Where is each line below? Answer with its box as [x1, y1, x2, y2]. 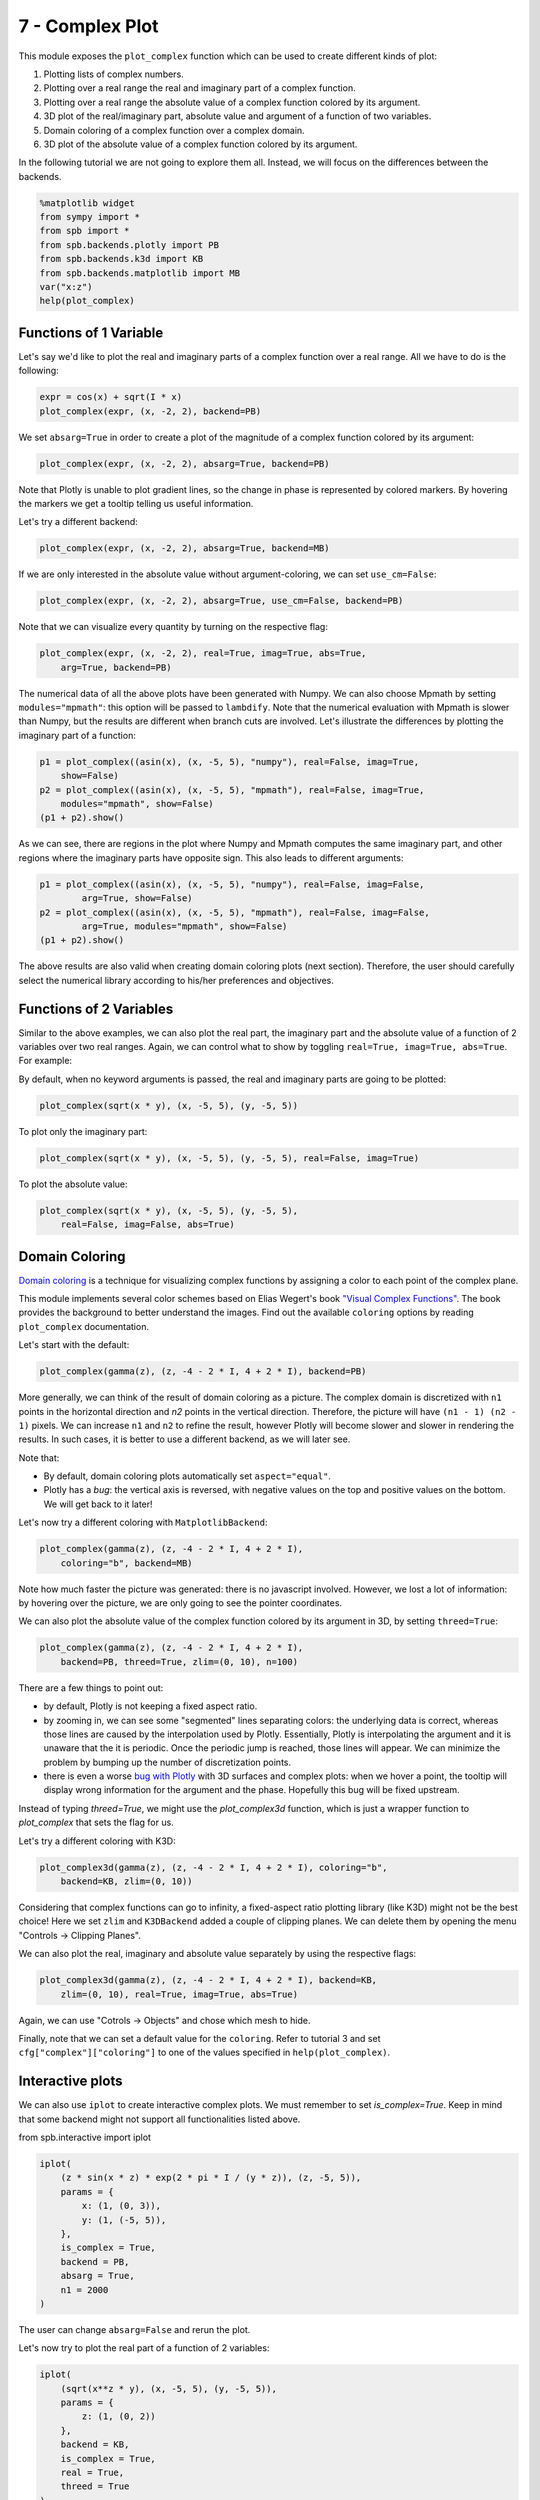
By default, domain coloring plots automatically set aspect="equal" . [43, 1470, 332, 1482]
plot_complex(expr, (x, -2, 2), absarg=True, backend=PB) [39, 458, 330, 469]
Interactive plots [18, 2073, 123, 2090]
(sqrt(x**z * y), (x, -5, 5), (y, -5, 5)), [60, 2383, 277, 2394]
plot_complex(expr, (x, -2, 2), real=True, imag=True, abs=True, [39, 648, 367, 659]
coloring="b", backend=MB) [60, 1557, 194, 1569]
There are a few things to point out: [18, 1681, 164, 1694]
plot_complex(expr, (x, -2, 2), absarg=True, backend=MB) [39, 543, 330, 554]
